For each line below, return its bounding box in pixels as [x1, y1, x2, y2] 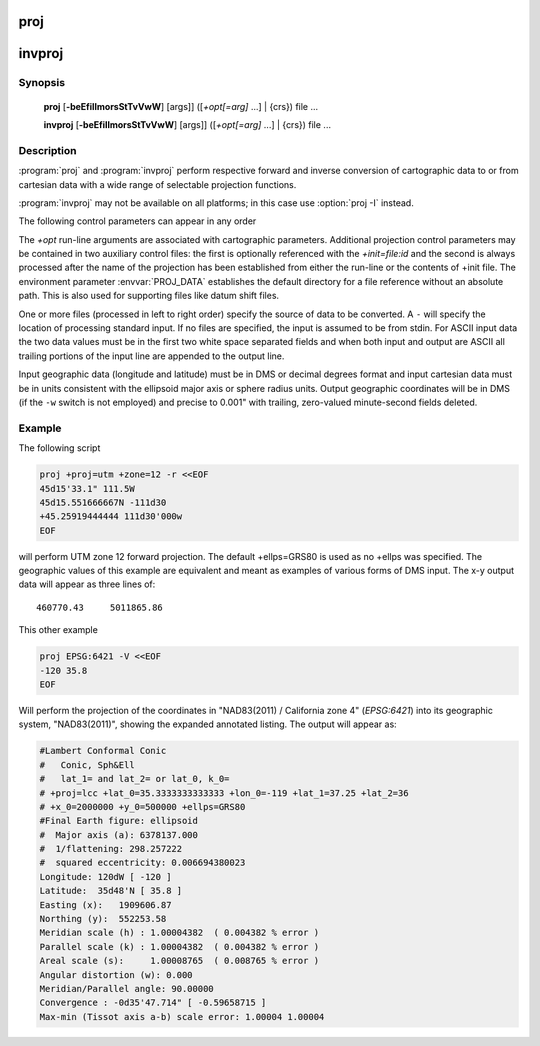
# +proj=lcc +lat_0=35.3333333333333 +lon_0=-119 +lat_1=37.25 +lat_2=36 [39, 787, 409, 799]
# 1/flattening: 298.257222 [39, 843, 183, 855]
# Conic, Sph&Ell [39, 759, 135, 770]
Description [18, 143, 77, 157]
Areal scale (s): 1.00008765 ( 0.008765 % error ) [39, 955, 320, 967]
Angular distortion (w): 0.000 [39, 969, 194, 980]
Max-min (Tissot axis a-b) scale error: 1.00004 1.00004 [39, 1011, 325, 1022]
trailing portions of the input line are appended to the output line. [18, 350, 285, 362]
